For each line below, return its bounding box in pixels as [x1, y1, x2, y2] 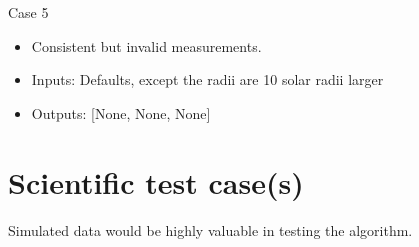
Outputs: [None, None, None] [31, 102, 211, 123]
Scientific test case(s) [8, 161, 304, 202]
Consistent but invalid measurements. [31, 35, 262, 56]
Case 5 [8, 2, 49, 22]
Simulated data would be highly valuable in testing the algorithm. [8, 219, 413, 240]
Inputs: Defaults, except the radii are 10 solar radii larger [31, 69, 384, 90]
